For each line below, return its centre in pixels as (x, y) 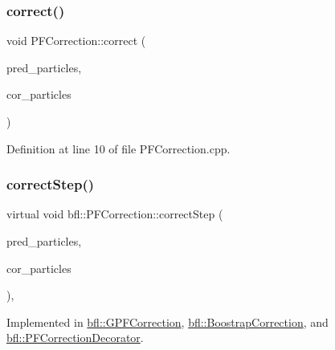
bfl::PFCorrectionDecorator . (75, 338)
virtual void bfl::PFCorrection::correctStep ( (115, 214)
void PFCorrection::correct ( (76, 41)
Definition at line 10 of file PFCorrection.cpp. (118, 148)
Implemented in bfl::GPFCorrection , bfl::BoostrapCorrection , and (167, 322)
